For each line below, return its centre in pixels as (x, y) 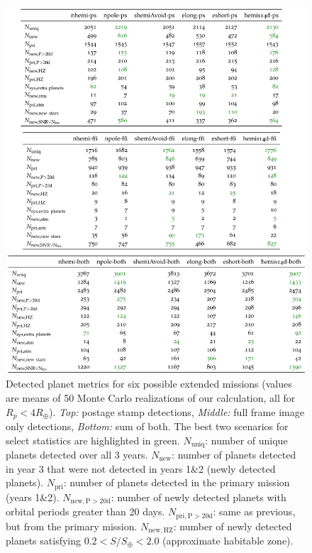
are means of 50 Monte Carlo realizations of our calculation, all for (151, 397)
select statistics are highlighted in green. (93, 440)
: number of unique (246, 440)
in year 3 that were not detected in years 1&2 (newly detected (141, 468)
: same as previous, (254, 511)
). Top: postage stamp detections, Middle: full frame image (177, 411)
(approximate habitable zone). (228, 540)
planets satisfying (44, 540)
